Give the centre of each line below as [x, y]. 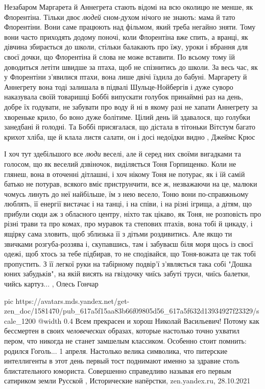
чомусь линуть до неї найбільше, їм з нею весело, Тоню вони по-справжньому [126, 193]
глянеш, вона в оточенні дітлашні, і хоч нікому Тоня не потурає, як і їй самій [125, 174]
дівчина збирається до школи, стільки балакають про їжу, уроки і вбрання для [126, 47]
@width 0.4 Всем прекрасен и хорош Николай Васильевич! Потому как [149, 320]
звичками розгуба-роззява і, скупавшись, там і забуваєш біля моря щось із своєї [129, 243]
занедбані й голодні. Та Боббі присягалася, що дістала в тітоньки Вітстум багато [130, 127]
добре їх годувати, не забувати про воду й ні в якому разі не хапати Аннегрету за [131, 106]
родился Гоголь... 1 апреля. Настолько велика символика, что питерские [116, 351]
